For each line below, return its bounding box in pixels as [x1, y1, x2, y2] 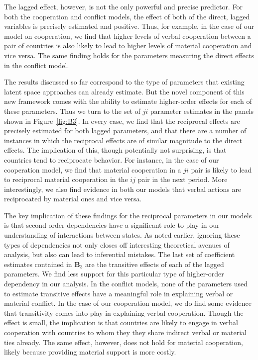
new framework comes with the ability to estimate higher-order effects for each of [4, 96, 252, 106]
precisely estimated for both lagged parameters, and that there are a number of [4, 125, 247, 136]
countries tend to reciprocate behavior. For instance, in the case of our [4, 154, 219, 165]
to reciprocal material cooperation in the [4, 174, 128, 184]
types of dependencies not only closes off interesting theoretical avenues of [4, 239, 230, 250]
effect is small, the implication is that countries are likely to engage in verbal [4, 317, 238, 328]
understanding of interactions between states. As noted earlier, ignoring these [4, 230, 240, 240]
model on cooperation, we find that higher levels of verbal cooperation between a [4, 30, 251, 41]
